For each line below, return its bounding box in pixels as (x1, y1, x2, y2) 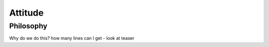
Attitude (9, 7, 44, 18)
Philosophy (9, 22, 47, 30)
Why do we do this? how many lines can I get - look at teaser (9, 35, 134, 41)
